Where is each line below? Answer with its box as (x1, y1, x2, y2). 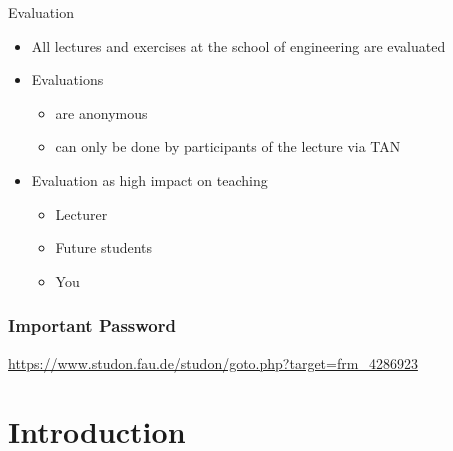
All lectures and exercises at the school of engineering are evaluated (31, 35, 446, 56)
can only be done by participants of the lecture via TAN (55, 136, 401, 157)
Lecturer (55, 203, 108, 224)
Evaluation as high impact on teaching (31, 169, 268, 190)
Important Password (8, 313, 176, 338)
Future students (55, 237, 153, 258)
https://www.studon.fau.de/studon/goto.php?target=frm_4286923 (8, 352, 418, 373)
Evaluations (31, 69, 104, 90)
